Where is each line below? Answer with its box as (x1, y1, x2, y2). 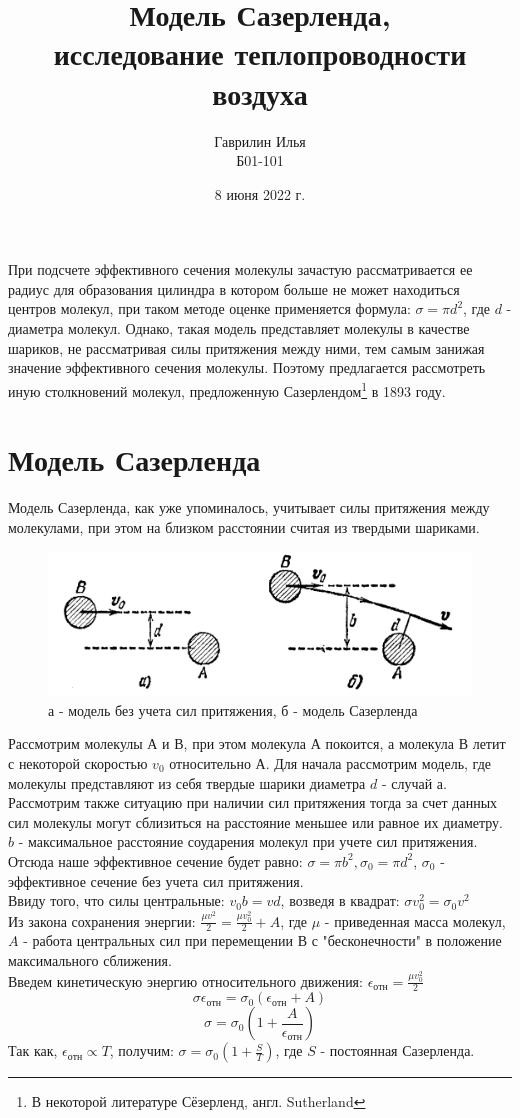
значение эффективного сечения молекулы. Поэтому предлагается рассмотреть (8, 357, 486, 378)
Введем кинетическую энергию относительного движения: (8, 970, 363, 991)
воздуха (212, 72, 308, 113)
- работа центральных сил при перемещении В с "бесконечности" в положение (23, 930, 502, 951)
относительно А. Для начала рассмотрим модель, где (169, 752, 491, 773)
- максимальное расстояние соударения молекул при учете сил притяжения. (18, 831, 478, 852)
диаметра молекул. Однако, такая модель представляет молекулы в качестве (8, 318, 470, 339)
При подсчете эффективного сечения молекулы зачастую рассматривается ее (8, 259, 473, 280)
